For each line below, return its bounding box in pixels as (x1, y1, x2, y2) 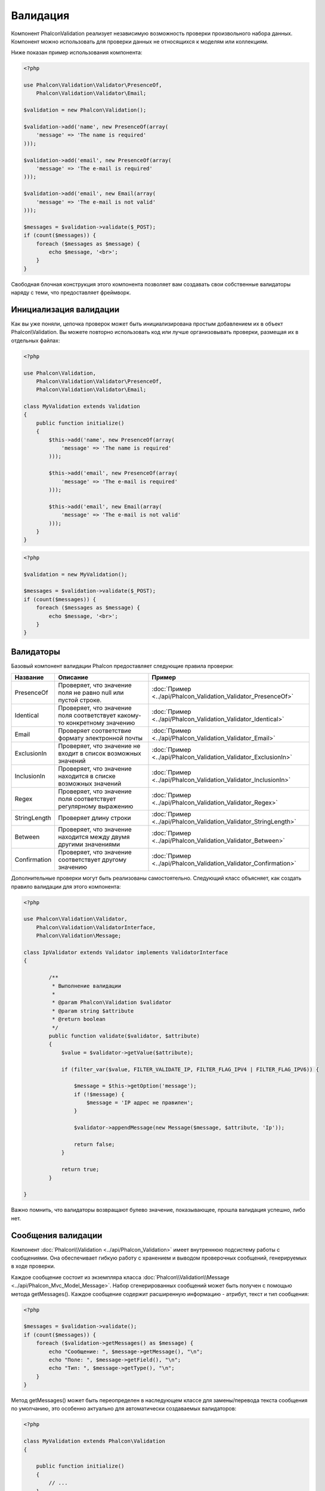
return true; (61, 1166, 100, 1173)
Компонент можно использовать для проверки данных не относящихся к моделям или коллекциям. (11, 38, 268, 45)
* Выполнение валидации (51, 982, 122, 989)
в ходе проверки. (11, 1263, 55, 1270)
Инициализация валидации (11, 304, 120, 314)
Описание (58, 673, 89, 682)
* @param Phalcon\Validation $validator (51, 999, 172, 1006)
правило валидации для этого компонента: (11, 883, 122, 890)
